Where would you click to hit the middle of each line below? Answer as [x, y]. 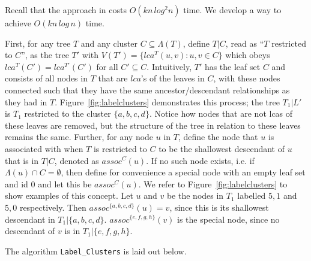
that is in [22, 160]
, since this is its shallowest [219, 207]
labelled [252, 195]
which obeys [248, 55]
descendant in [30, 219]
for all [107, 66]
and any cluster [109, 43]
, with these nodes [247, 78]
